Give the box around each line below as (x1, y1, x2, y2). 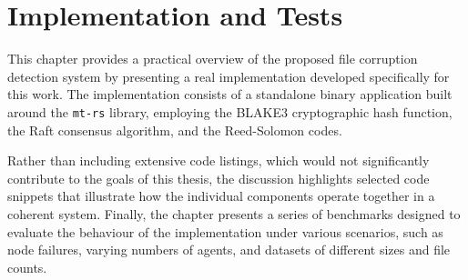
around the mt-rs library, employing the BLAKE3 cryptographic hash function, (7, 102, 453, 121)
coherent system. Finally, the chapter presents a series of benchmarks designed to (7, 204, 461, 223)
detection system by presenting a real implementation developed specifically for (7, 66, 450, 85)
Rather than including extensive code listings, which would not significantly (7, 151, 430, 170)
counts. (7, 257, 47, 276)
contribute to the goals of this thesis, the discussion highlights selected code (7, 168, 430, 187)
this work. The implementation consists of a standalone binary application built (7, 85, 453, 104)
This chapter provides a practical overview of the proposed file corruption (7, 49, 418, 68)
